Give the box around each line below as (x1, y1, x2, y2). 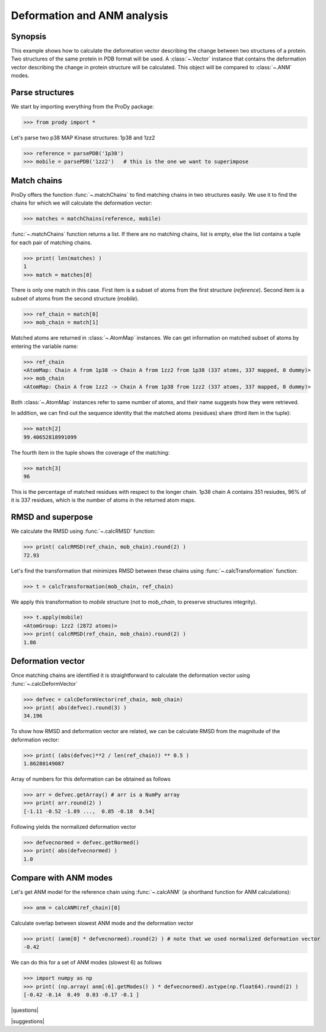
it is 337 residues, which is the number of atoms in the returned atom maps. (11, 497, 196, 504)
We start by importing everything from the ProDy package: (11, 103, 154, 110)
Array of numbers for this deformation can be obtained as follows (11, 775, 171, 782)
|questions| (11, 1007, 39, 1014)
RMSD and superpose (11, 512, 93, 522)
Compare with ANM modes (11, 873, 113, 883)
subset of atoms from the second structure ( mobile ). (11, 295, 139, 302)
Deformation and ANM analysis (11, 9, 168, 22)
